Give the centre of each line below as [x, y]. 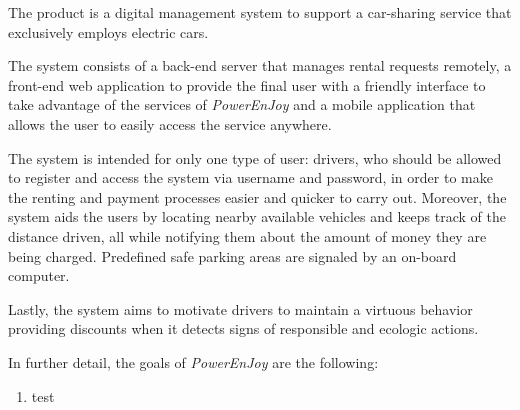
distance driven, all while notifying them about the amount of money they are [247, 235]
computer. [39, 275]
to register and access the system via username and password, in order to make [250, 177]
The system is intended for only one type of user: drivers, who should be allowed [255, 157]
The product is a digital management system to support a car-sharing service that [260, 12]
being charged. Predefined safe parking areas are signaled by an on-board [232, 255]
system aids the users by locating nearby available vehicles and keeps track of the [257, 216]
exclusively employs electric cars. [108, 31]
